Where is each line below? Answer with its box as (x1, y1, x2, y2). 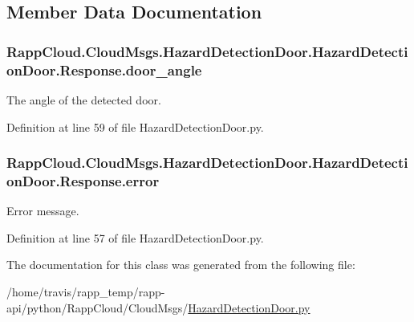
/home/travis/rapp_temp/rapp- (6, 283, 165, 300)
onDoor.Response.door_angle (6, 59, 202, 79)
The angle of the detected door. (6, 91, 161, 108)
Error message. (6, 202, 79, 219)
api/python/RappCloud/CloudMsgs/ (6, 299, 189, 316)
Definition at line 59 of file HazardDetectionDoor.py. (6, 118, 264, 135)
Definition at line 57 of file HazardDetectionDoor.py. (6, 229, 264, 246)
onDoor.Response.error (6, 170, 160, 190)
